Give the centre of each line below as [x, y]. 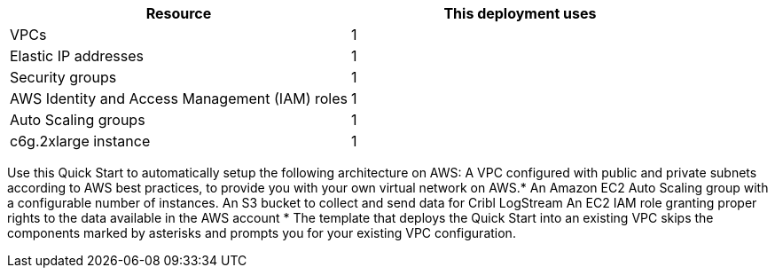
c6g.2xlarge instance [80, 141]
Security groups [63, 77]
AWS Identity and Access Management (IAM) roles [179, 98]
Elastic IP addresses [77, 56]
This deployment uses [520, 13]
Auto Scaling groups [78, 120]
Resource [179, 13]
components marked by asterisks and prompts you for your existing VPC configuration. [262, 233]
